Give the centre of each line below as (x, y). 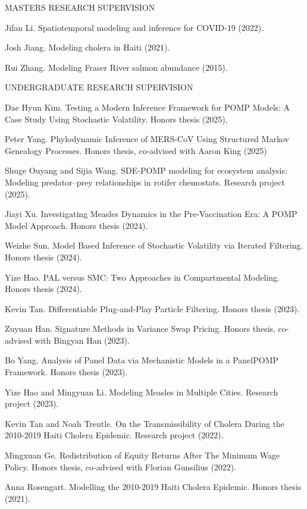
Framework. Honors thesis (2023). (66, 372)
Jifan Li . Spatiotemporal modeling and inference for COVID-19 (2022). (134, 27)
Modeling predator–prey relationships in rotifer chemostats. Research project (145, 182)
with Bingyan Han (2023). (82, 340)
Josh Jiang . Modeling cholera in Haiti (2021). (87, 47)
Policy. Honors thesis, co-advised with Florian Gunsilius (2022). (121, 466)
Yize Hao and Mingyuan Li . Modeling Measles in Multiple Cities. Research (142, 392)
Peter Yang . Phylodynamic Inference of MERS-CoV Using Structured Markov (147, 139)
